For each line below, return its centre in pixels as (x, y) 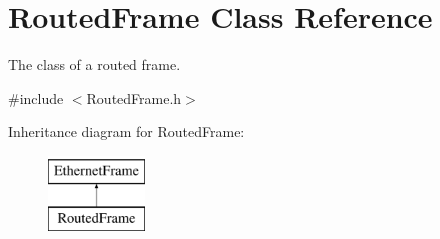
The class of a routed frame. (94, 64)
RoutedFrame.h (134, 97)
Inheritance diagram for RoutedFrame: (126, 131)
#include (36, 97)
